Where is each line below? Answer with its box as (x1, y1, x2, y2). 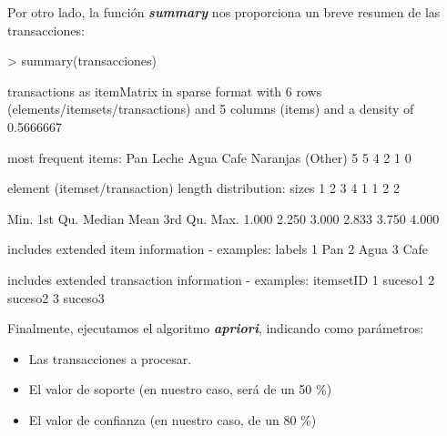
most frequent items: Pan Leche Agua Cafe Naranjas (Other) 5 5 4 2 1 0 (7, 147, 411, 167)
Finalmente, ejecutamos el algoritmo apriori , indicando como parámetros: (7, 319, 424, 338)
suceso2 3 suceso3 (7, 288, 105, 307)
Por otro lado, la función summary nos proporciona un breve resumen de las (7, 3, 441, 21)
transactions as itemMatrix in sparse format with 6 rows (7, 81, 322, 100)
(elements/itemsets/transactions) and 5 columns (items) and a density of (7, 99, 414, 118)
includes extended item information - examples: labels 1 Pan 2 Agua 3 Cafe (7, 239, 429, 259)
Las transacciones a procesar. (28, 349, 192, 368)
